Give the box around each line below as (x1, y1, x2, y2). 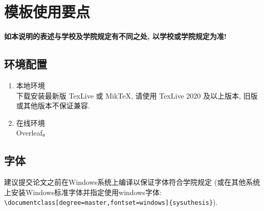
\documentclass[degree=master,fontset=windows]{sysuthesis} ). (4, 197, 218, 207)
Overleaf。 (16, 127, 50, 138)
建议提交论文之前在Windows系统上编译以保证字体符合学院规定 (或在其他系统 (4, 177, 260, 187)
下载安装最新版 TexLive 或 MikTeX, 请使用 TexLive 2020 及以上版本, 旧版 (16, 90, 258, 101)
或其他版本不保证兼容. (16, 100, 90, 111)
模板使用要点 (4, 1, 91, 22)
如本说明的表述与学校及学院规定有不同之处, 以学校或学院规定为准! (4, 31, 227, 42)
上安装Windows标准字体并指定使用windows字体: (4, 186, 162, 197)
